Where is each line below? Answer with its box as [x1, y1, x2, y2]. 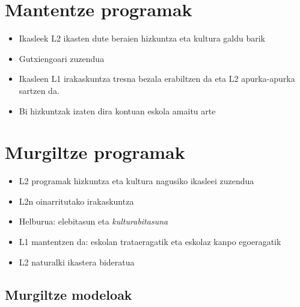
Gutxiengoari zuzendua [19, 52, 105, 64]
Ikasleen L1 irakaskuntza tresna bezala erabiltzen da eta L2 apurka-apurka [19, 72, 295, 85]
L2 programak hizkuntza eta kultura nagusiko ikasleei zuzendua [19, 175, 254, 187]
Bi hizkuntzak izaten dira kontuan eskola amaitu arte [19, 104, 216, 117]
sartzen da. [19, 84, 60, 96]
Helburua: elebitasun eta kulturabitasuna [19, 215, 168, 228]
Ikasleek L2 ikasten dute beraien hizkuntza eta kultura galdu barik [19, 32, 266, 45]
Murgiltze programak [5, 140, 185, 164]
